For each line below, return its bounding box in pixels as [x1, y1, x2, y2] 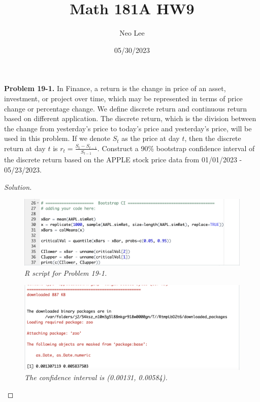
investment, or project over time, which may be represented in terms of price [4, 93, 243, 103]
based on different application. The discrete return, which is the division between [4, 113, 256, 124]
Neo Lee [119, 27, 145, 38]
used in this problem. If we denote [4, 133, 111, 143]
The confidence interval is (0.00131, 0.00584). [24, 372, 168, 383]
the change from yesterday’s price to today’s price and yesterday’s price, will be [4, 123, 252, 133]
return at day [4, 142, 46, 153]
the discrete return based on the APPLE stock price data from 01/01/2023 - [4, 154, 242, 165]
